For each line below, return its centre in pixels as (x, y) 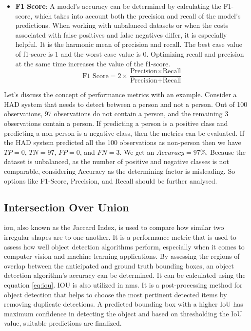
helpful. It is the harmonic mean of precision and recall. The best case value (129, 44)
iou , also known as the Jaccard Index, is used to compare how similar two (114, 227)
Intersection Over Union (67, 207)
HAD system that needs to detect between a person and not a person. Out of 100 (126, 104)
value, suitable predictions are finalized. (63, 323)
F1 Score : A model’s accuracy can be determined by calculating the (118, 6)
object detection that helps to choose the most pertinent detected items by (116, 294)
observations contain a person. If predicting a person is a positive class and (116, 123)
